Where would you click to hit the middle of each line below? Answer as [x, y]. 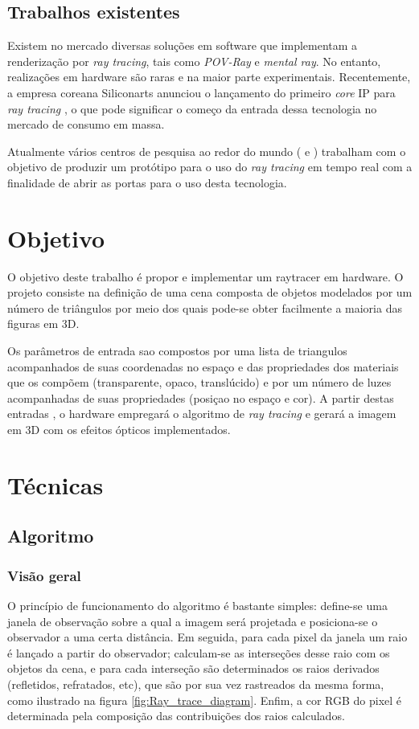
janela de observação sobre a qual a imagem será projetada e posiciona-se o [193, 621]
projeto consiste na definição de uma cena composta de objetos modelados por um [210, 292]
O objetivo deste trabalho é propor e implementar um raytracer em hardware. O [205, 276]
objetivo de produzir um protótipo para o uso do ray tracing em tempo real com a [210, 167]
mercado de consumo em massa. [86, 124]
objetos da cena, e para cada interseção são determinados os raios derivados [193, 668]
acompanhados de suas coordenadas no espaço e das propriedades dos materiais [203, 366]
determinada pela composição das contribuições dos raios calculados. [176, 716]
